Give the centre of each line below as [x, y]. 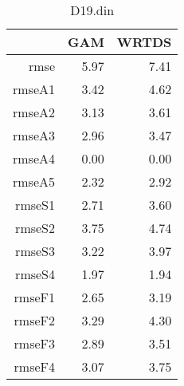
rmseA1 [34, 89]
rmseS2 [35, 228]
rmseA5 [34, 181]
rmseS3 [35, 251]
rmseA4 [34, 158]
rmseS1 [35, 205]
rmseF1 [35, 297]
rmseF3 [35, 343]
